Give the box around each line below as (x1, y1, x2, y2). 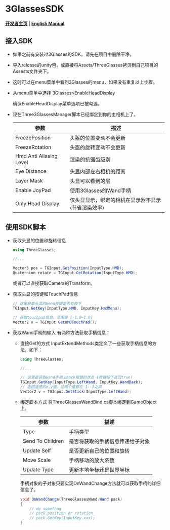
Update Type (22, 466, 54, 473)
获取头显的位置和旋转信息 (12, 237, 66, 243)
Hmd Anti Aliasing (15, 153, 58, 160)
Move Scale (22, 457, 51, 464)
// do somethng (29, 506, 62, 511)
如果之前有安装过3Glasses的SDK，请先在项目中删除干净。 (12, 51, 134, 57)
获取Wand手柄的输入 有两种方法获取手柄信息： (12, 329, 110, 335)
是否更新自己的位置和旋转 (68, 447, 130, 454)
